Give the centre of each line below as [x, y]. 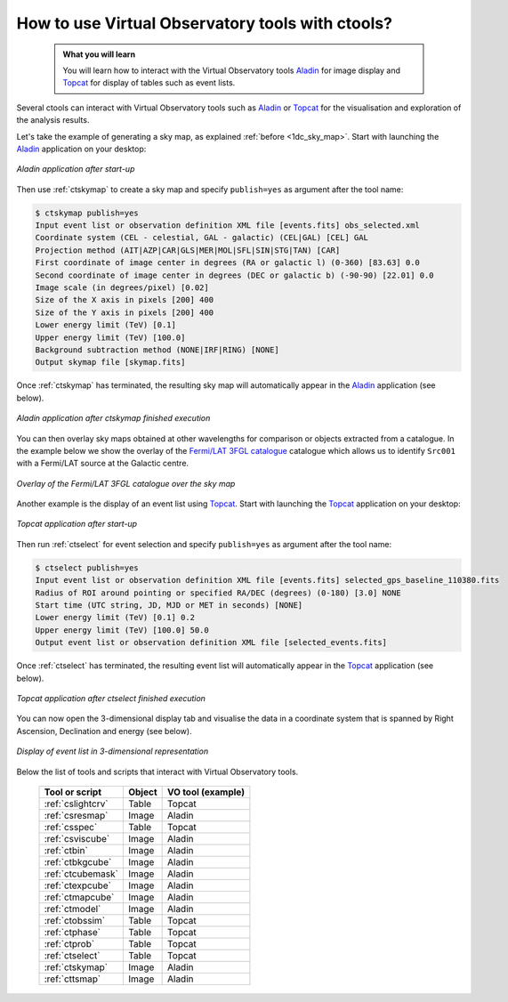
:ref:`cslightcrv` [76, 804]
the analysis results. [53, 120]
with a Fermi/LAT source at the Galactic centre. [103, 464]
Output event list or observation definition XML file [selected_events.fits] [211, 642]
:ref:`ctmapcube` [79, 897]
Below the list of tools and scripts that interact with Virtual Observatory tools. [157, 772]
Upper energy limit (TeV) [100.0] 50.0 [122, 630]
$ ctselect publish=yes [87, 568]
